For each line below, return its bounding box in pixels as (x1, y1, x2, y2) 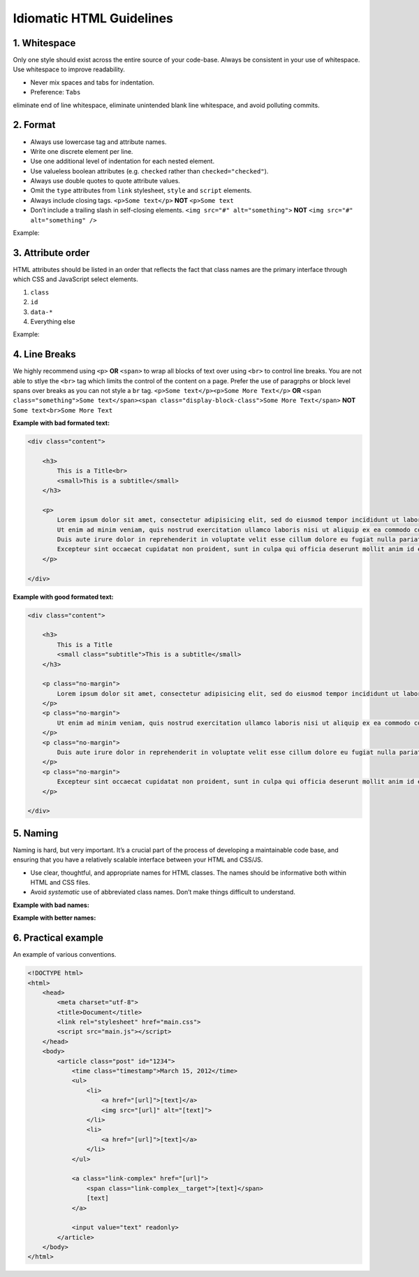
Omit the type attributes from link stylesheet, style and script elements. (30, 186, 252, 195)
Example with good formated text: (13, 592, 115, 601)
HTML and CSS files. (30, 878, 91, 887)
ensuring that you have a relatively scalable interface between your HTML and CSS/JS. (13, 855, 263, 864)
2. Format (13, 119, 56, 131)
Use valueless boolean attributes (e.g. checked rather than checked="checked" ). (30, 166, 269, 175)
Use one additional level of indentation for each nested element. (30, 157, 215, 166)
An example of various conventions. (13, 950, 117, 959)
